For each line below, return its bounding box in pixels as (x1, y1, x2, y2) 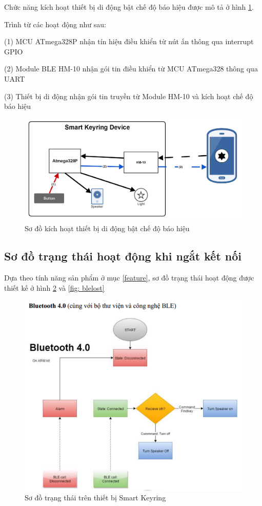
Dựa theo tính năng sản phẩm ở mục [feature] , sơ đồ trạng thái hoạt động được (4, 272, 254, 283)
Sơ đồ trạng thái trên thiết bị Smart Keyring (25, 492, 166, 503)
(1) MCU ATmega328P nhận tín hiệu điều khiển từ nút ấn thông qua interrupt (4, 36, 254, 47)
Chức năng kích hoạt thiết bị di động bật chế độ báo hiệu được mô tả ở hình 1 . (4, 2, 254, 12)
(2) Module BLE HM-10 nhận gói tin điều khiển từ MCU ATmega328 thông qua (4, 63, 258, 74)
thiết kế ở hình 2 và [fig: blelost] (4, 282, 105, 293)
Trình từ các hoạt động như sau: (4, 18, 106, 29)
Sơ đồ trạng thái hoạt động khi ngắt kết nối (4, 248, 242, 264)
